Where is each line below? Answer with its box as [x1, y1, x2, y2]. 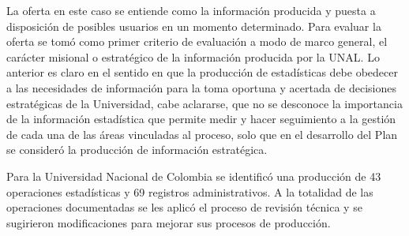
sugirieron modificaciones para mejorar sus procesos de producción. [6, 214, 331, 230]
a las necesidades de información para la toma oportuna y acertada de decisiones [6, 79, 397, 96]
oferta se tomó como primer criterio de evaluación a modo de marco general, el [6, 33, 388, 50]
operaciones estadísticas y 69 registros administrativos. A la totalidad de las [6, 183, 373, 200]
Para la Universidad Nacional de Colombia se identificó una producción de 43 [6, 167, 381, 184]
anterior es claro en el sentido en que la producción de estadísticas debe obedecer [6, 64, 398, 81]
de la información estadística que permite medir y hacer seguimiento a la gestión [6, 111, 396, 127]
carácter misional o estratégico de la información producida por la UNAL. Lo [6, 48, 380, 65]
